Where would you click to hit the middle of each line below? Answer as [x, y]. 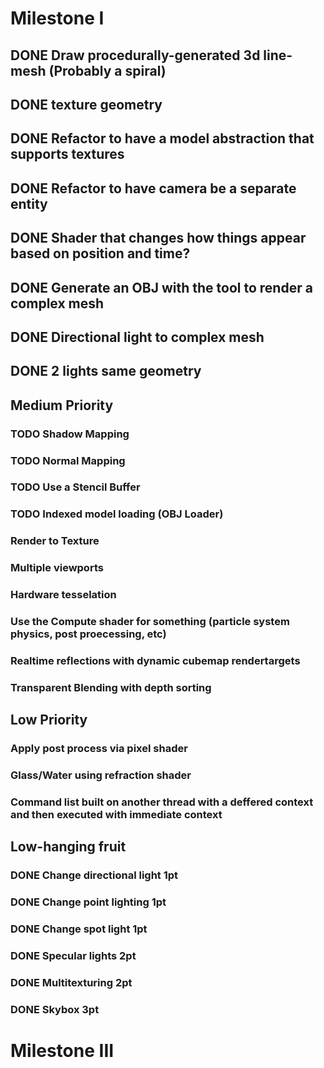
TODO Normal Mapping [68, 460]
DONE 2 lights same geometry [106, 371]
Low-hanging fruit [68, 847]
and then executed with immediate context [116, 815]
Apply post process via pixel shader [99, 749]
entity [29, 203]
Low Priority [49, 720]
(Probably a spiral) [107, 70]
